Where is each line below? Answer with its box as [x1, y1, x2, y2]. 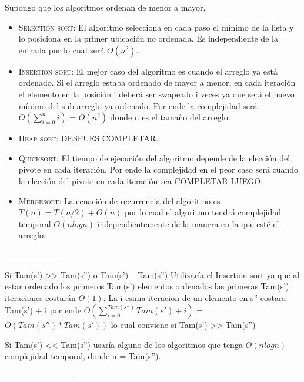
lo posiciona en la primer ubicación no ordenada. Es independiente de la [18, 32, 278, 45]
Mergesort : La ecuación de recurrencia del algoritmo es [18, 194, 221, 207]
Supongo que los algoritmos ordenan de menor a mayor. [5, 1, 206, 13]
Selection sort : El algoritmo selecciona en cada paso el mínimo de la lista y [18, 21, 294, 33]
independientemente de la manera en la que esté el [97, 217, 279, 229]
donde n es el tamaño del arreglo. [110, 111, 230, 123]
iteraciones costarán [5, 291, 76, 303]
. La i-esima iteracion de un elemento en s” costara [103, 291, 286, 303]
